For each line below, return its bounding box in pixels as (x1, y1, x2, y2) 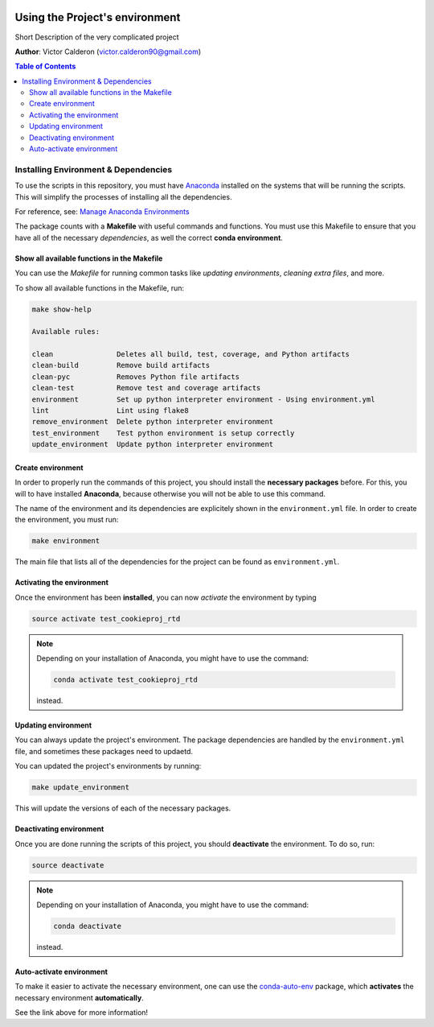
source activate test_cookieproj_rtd (31, 614, 181, 623)
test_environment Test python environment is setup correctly (31, 428, 295, 438)
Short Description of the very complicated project (14, 32, 180, 42)
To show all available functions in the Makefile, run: (14, 283, 185, 293)
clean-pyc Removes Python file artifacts (31, 372, 240, 382)
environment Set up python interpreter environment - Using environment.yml (31, 394, 375, 404)
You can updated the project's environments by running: (14, 761, 202, 771)
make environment (31, 536, 100, 546)
